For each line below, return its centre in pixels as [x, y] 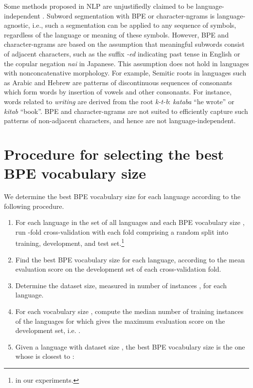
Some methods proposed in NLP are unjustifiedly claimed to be [99, 6]
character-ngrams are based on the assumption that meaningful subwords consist [124, 44]
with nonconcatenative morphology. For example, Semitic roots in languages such [125, 73]
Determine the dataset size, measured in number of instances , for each [121, 285]
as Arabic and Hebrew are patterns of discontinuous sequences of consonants [118, 82]
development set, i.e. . [48, 330]
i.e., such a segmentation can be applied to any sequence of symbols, [134, 25]
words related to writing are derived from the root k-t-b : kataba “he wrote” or [119, 101]
